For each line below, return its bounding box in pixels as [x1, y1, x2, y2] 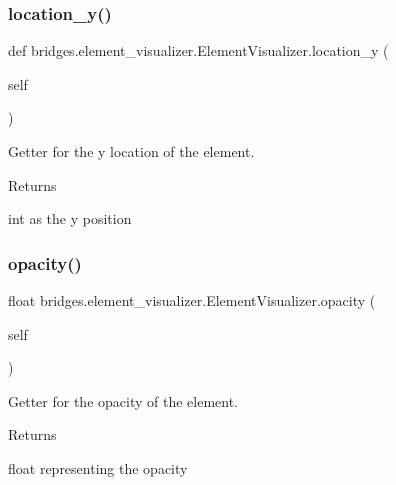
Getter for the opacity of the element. [8, 390, 238, 411]
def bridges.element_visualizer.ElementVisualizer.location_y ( [8, 40, 389, 61]
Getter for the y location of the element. [8, 141, 255, 161]
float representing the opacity [8, 457, 188, 478]
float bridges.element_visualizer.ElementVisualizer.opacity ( [8, 290, 376, 310]
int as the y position [8, 208, 132, 229]
